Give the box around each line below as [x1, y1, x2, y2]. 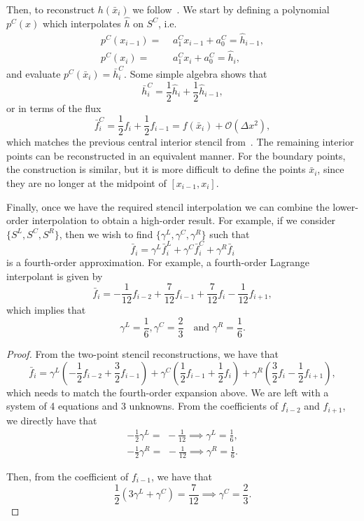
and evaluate [6, 66, 61, 81]
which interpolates [42, 15, 121, 30]
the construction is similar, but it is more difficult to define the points [6, 162, 306, 176]
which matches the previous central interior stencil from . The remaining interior [6, 134, 354, 149]
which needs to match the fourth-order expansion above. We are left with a [6, 384, 329, 399]
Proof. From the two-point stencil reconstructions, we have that [6, 347, 279, 361]
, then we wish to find [59, 226, 153, 241]
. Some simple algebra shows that [124, 66, 267, 81]
